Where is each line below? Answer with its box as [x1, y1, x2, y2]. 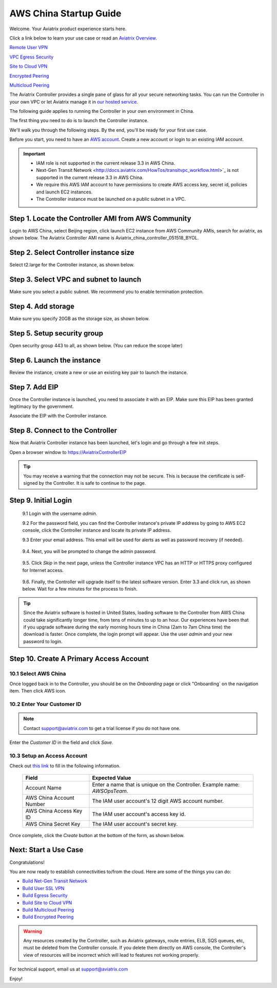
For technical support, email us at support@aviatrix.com [9, 966, 128, 972]
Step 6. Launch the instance [9, 355, 101, 364]
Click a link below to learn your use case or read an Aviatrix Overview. [9, 35, 157, 41]
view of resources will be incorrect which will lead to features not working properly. [23, 952, 200, 958]
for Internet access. [22, 567, 64, 573]
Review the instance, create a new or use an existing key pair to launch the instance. [9, 369, 188, 376]
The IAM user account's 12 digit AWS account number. [92, 797, 224, 804]
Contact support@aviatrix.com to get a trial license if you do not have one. [23, 725, 181, 731]
